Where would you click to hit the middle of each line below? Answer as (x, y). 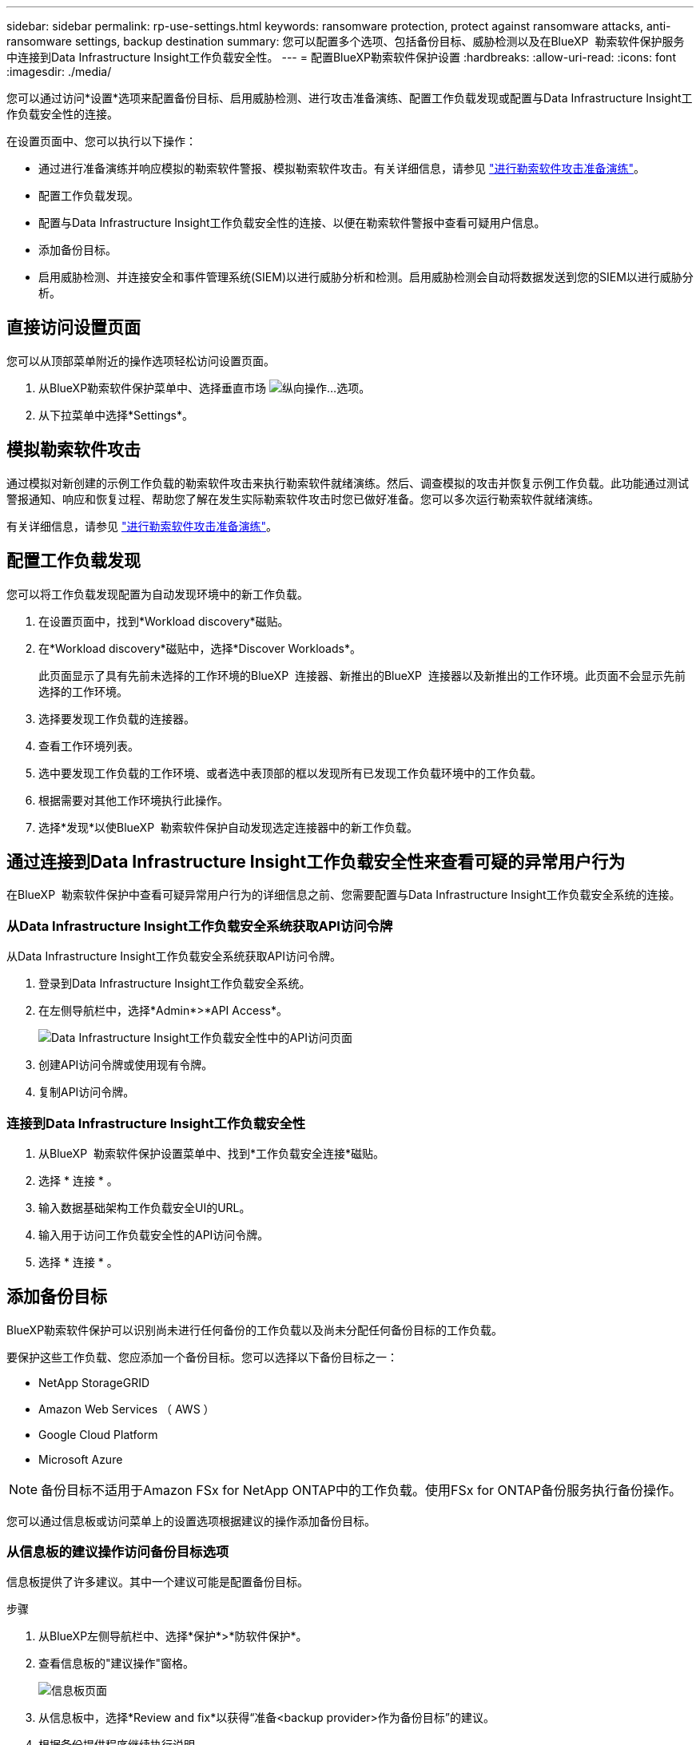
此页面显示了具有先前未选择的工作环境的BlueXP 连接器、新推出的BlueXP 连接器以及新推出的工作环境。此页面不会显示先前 (362, 675)
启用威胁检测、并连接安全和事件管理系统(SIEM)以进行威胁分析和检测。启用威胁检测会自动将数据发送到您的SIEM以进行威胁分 (366, 277)
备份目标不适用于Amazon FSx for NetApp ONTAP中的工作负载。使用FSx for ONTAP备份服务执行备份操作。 (362, 1490)
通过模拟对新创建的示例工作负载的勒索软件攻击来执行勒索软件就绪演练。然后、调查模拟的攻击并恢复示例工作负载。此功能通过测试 (348, 483)
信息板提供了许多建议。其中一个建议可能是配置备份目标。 (157, 1582)
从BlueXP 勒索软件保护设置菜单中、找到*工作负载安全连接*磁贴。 (211, 1153)
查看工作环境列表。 (89, 745)
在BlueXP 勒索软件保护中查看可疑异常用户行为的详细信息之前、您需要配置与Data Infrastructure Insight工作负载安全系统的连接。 (344, 895)
